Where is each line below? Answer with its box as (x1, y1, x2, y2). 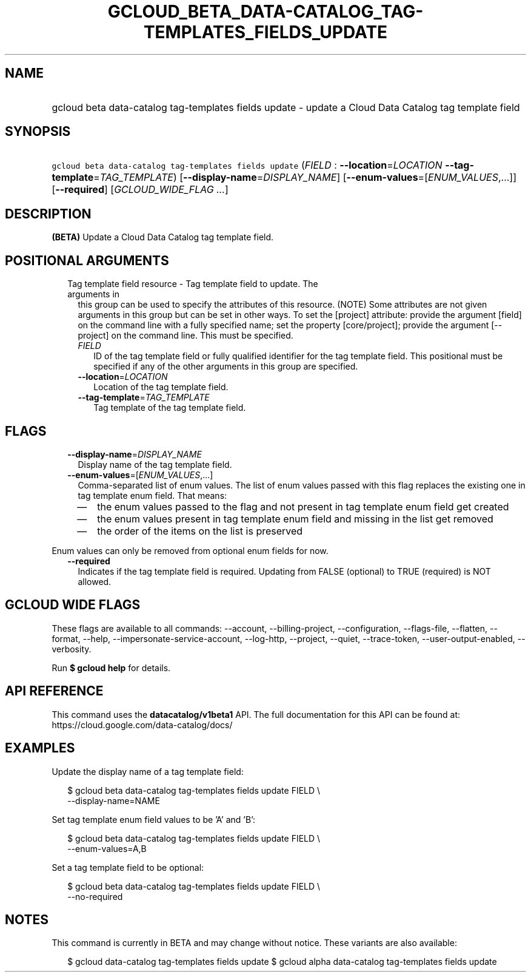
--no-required (67, 891, 123, 902)
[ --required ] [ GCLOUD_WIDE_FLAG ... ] (52, 183, 229, 196)
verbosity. (52, 643, 92, 654)
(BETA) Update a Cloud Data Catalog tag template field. (52, 232, 274, 243)
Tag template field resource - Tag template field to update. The (67, 279, 318, 289)
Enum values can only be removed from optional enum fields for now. (52, 545, 329, 556)
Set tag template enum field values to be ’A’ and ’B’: (52, 814, 256, 825)
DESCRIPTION (5, 206, 92, 221)
